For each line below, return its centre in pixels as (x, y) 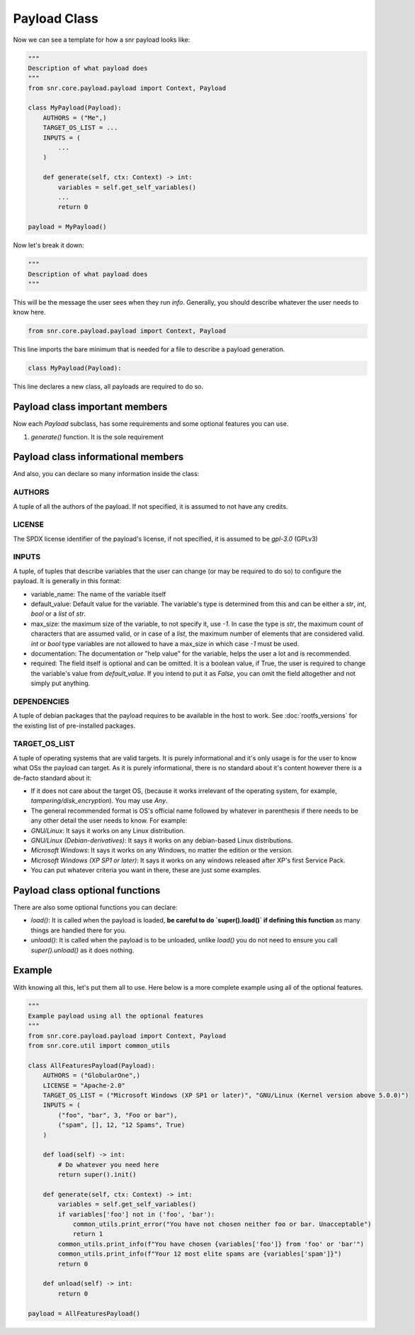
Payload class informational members (98, 457)
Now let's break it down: (49, 245)
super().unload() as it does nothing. (83, 950)
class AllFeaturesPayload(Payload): (92, 1065)
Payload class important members (90, 407)
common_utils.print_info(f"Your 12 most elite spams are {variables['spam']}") (200, 1254)
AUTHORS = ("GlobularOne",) (92, 1076)
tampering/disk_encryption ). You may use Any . (99, 801)
